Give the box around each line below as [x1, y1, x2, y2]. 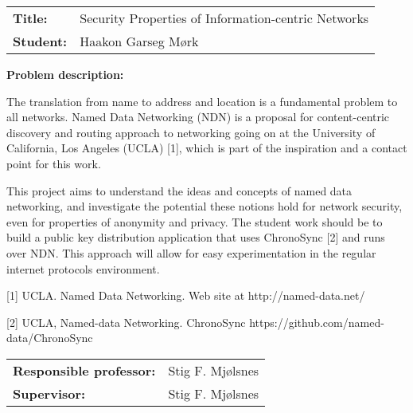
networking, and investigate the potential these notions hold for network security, [6, 198, 403, 214]
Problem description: [6, 66, 124, 82]
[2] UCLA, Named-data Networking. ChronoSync [6, 313, 246, 330]
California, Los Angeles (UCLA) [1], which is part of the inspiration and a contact [6, 140, 407, 156]
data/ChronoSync [6, 329, 93, 346]
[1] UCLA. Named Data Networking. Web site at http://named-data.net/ [6, 287, 365, 304]
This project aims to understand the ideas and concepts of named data [6, 182, 353, 199]
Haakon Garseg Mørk [80, 32, 199, 50]
